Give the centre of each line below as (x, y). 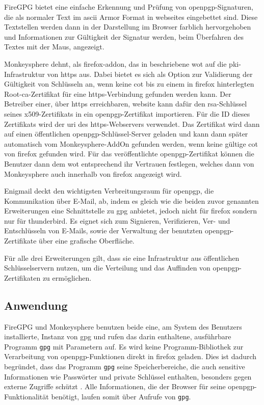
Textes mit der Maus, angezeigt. (54, 47)
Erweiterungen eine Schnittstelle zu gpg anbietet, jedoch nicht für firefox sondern (131, 211)
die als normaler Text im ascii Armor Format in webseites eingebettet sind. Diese (131, 17)
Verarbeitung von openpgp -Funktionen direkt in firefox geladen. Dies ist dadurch (130, 356)
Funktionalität (27, 396)
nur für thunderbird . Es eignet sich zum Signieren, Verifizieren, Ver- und (117, 220)
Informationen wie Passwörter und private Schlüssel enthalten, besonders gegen (128, 376)
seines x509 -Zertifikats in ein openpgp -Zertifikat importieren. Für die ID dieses (127, 113)
